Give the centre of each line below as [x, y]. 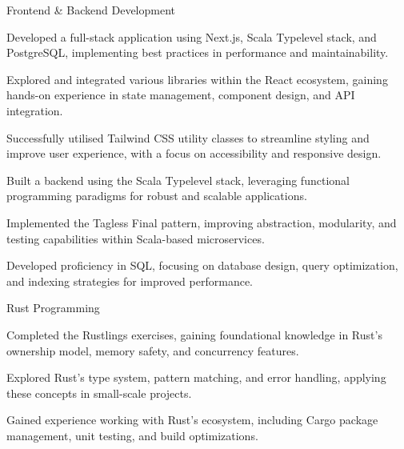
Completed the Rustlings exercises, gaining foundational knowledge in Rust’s [194, 334]
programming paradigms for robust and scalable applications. [157, 196]
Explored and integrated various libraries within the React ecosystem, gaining [197, 79]
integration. [35, 110]
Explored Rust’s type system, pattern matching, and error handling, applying [196, 377]
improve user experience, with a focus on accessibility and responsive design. [194, 153]
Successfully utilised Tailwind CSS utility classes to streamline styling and [188, 137]
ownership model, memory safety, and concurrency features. [153, 350]
